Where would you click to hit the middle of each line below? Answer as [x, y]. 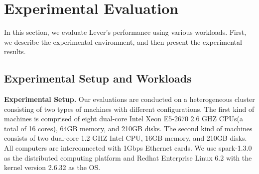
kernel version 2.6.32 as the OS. [52, 167]
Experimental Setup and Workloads [98, 78]
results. [15, 51]
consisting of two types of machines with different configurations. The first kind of [129, 109]
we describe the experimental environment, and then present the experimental [123, 42]
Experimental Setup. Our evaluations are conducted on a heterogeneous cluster [129, 99]
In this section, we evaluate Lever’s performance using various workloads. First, [125, 32]
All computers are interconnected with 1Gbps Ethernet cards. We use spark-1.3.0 [128, 148]
